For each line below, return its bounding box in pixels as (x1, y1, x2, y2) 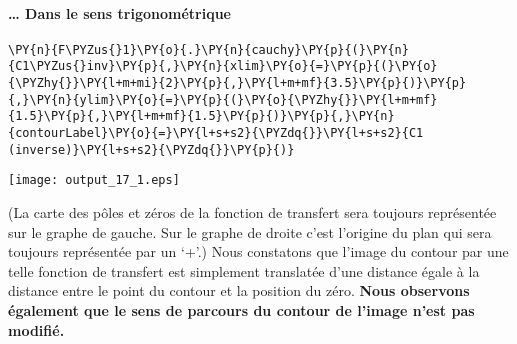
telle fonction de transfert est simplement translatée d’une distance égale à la (8, 260, 480, 281)
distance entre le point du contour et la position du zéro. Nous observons (8, 280, 470, 301)
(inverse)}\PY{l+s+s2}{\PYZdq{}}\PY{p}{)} (8, 142, 295, 157)
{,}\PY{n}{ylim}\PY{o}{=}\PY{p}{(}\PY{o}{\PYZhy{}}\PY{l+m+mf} (8, 92, 438, 107)
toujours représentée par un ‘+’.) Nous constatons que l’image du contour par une (8, 241, 509, 262)
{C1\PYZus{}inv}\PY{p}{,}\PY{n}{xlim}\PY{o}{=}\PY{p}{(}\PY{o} (8, 59, 438, 74)
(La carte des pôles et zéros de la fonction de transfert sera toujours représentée (8, 202, 497, 223)
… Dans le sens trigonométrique (8, 2, 231, 23)
